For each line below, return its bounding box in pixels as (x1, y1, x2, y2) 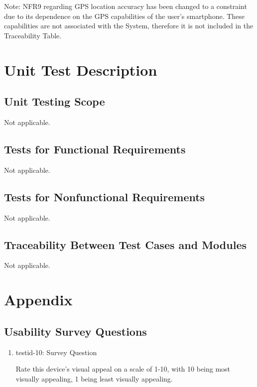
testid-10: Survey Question (15, 347, 97, 357)
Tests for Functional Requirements (4, 141, 186, 156)
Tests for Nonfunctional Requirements (4, 189, 205, 204)
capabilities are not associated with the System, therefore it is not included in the (4, 20, 254, 31)
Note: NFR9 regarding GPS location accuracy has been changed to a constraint (4, 1, 247, 11)
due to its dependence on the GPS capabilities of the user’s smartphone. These (4, 10, 245, 21)
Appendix (4, 289, 73, 310)
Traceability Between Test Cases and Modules (4, 237, 247, 252)
